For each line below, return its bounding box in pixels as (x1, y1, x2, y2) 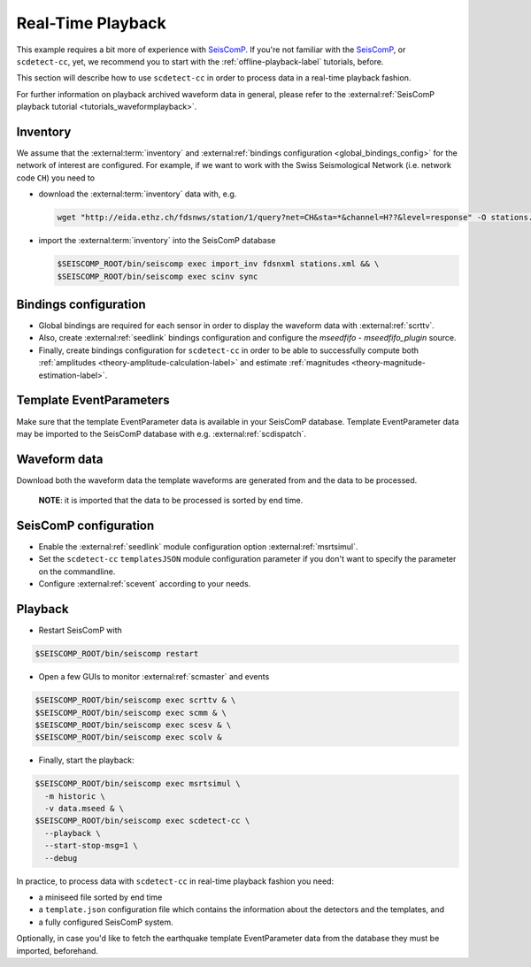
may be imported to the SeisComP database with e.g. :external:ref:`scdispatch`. (16, 428, 307, 439)
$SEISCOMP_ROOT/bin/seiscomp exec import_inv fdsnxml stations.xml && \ (57, 259, 380, 269)
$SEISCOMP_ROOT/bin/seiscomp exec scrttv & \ (35, 695, 236, 705)
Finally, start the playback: (38, 755, 135, 765)
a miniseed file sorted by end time (38, 892, 163, 902)
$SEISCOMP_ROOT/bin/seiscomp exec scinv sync (57, 271, 258, 281)
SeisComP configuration (16, 518, 155, 533)
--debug (44, 853, 78, 863)
